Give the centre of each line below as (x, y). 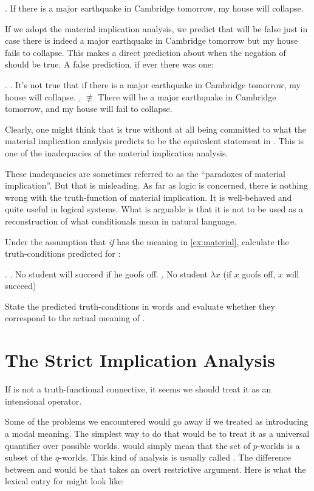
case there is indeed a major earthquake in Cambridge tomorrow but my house (152, 40)
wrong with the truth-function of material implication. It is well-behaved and (148, 197)
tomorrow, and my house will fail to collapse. (89, 109)
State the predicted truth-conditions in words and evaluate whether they (140, 306)
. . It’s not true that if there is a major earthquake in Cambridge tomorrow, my (153, 84)
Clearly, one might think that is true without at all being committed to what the (156, 129)
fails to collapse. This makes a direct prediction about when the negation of (145, 52)
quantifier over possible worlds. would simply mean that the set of (128, 445)
